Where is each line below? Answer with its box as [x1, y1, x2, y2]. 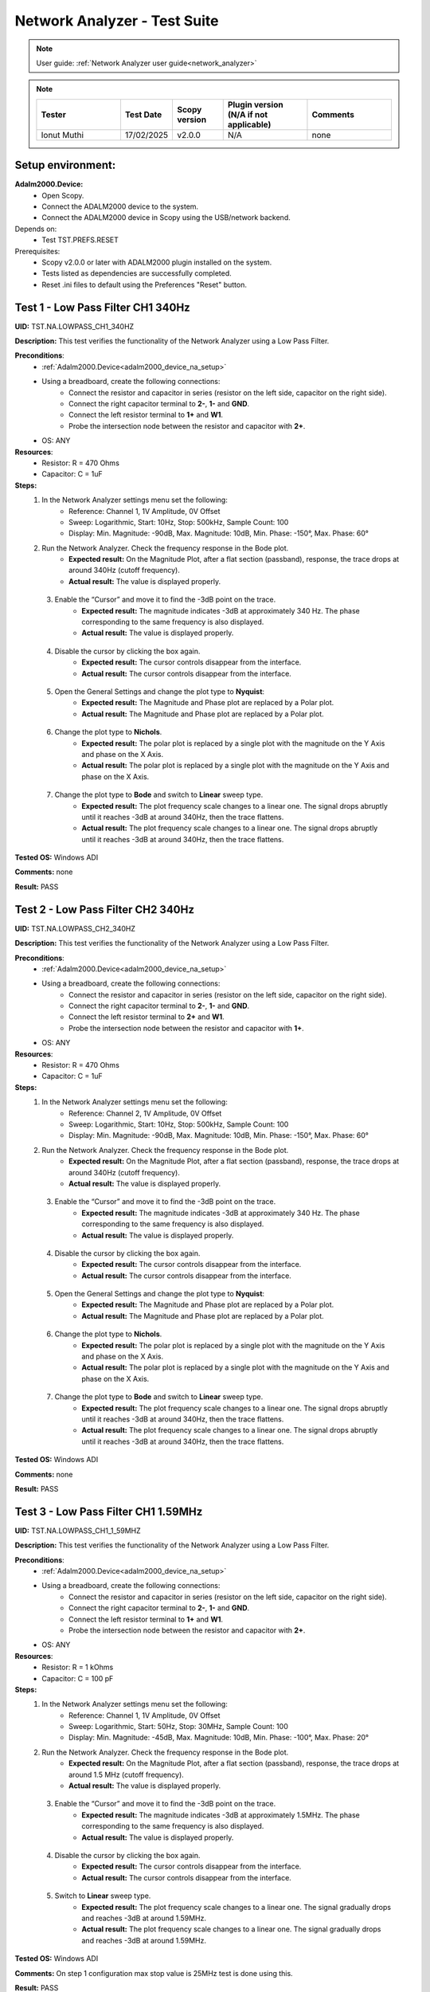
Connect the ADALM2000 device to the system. [41, 202, 199, 211]
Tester [41, 108, 67, 120]
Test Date [124, 108, 162, 120]
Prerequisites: [14, 246, 61, 256]
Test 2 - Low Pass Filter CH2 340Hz [14, 903, 195, 916]
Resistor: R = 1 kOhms [41, 1662, 114, 1672]
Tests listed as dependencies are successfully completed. [41, 269, 233, 278]
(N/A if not [227, 108, 268, 120]
